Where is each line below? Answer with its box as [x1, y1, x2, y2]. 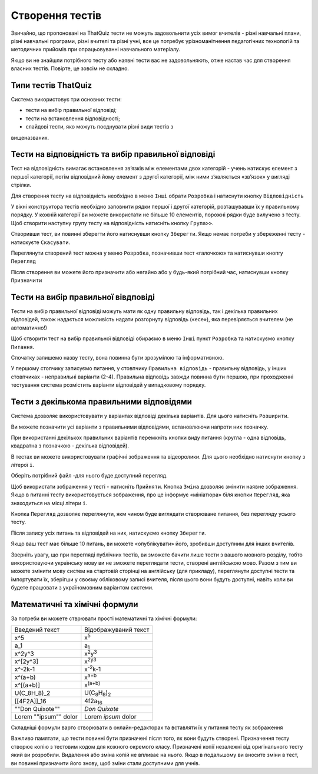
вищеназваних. [11, 134, 49, 141]
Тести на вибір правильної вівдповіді [11, 292, 155, 302]
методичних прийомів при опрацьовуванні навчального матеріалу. [11, 46, 181, 53]
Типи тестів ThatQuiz [11, 80, 92, 90]
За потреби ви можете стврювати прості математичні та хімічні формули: [11, 615, 197, 622]
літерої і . [11, 462, 35, 469]
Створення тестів [11, 9, 102, 22]
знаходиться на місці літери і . [11, 499, 88, 506]
